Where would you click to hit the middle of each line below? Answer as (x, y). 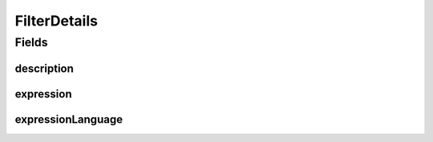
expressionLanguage (69, 119)
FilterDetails (56, 21)
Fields (31, 42)
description (44, 68)
